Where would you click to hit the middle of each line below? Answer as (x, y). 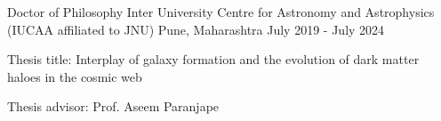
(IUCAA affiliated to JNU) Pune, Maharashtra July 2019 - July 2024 (196, 29)
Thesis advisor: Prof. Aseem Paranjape (113, 106)
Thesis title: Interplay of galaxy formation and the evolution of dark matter (213, 59)
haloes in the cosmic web (75, 76)
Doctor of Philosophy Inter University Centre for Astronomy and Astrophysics (221, 12)
